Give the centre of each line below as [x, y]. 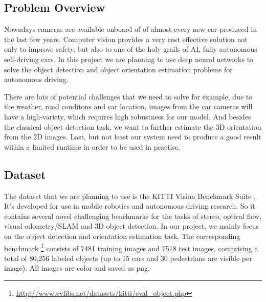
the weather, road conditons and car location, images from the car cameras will [128, 106]
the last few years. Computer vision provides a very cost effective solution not [126, 39]
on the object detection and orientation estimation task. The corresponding [122, 236]
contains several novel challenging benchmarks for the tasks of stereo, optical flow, [133, 216]
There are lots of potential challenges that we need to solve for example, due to [128, 96]
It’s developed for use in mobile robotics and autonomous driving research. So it [130, 206]
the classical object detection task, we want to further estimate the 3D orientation [133, 126]
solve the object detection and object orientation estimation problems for [118, 69]
